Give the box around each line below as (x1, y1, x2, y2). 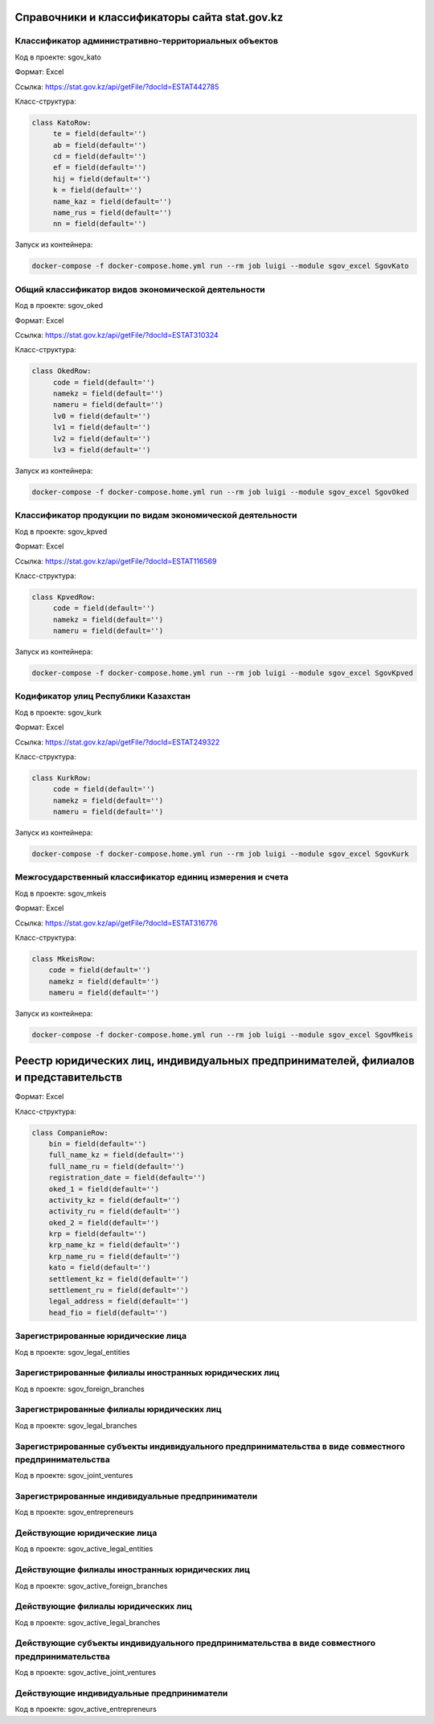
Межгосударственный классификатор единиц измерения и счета (14, 872, 289, 883)
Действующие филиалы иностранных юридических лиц (14, 1564, 251, 1575)
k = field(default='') (52, 186, 142, 195)
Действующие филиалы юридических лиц (14, 1601, 193, 1612)
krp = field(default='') (48, 1229, 147, 1238)
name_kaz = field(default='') (52, 197, 172, 206)
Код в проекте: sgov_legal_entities (14, 1347, 130, 1357)
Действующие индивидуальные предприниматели (14, 1687, 228, 1698)
